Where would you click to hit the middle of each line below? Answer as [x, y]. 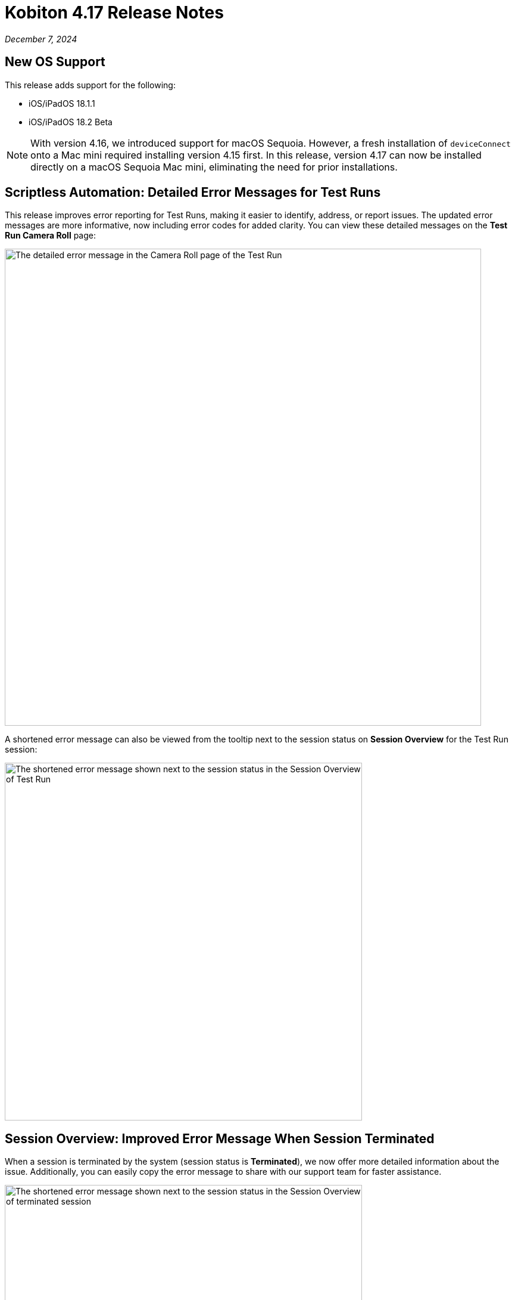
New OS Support [55, 62]
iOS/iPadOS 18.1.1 [62, 103]
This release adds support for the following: [90, 85]
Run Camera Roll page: [50, 236]
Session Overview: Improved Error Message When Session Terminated [220, 1138]
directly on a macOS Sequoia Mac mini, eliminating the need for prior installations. [214, 167]
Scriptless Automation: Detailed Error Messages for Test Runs [193, 193]
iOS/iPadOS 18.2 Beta [71, 122]
